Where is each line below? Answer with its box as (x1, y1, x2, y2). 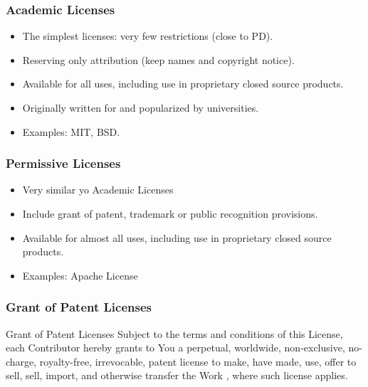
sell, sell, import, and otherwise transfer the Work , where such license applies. (6, 368, 348, 383)
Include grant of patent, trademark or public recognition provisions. (22, 206, 318, 221)
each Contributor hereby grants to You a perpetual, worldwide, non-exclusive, (6, 340, 345, 355)
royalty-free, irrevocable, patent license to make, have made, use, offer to (39, 354, 357, 369)
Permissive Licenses (6, 154, 121, 172)
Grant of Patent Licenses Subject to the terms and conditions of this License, (6, 326, 343, 341)
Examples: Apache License (22, 267, 138, 282)
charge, (6, 354, 37, 369)
